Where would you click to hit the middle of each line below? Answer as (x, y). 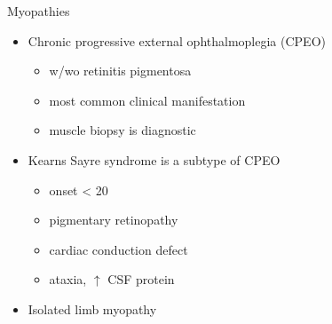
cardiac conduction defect (119, 249)
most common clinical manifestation (147, 100)
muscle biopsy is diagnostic (123, 130)
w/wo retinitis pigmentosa (120, 71)
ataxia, (68, 279)
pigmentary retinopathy (114, 220)
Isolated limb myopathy (92, 308)
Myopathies (39, 11)
